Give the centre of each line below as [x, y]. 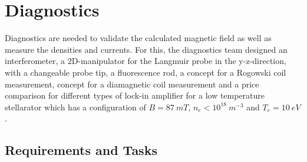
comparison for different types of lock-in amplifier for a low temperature [135, 95]
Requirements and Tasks [81, 150]
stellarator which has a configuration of [75, 107]
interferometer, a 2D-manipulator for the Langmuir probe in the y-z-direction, [146, 61]
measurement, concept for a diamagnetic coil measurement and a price [132, 84]
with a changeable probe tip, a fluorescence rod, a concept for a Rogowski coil [146, 72]
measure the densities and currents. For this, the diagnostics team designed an [146, 49]
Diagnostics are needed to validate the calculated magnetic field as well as [138, 38]
